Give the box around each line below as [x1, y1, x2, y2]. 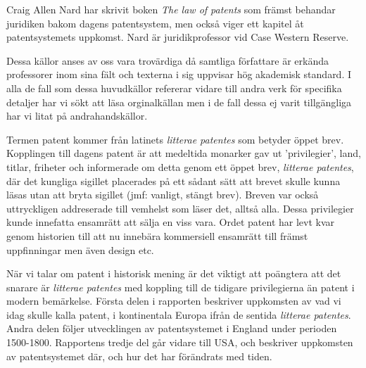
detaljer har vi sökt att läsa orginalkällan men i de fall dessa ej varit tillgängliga [6, 94, 352, 109]
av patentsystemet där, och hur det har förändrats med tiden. [6, 348, 272, 363]
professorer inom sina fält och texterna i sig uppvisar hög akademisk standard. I [6, 67, 352, 82]
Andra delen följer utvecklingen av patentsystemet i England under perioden [6, 321, 337, 336]
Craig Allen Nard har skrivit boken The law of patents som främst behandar [6, 2, 336, 16]
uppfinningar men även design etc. [6, 242, 154, 257]
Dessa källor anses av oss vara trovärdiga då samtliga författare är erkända [6, 53, 329, 68]
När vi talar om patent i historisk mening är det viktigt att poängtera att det [6, 266, 341, 281]
